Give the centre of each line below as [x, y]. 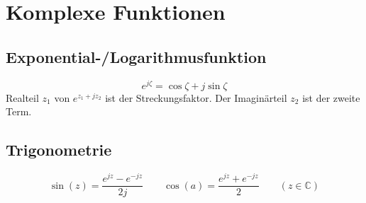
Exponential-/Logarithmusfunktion [136, 56]
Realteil [22, 97]
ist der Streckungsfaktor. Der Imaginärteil [196, 97]
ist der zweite [331, 97]
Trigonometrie [59, 150]
